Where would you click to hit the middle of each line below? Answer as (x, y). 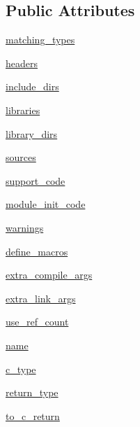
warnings (25, 227)
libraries (23, 110)
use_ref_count (37, 322)
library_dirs (32, 133)
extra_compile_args (49, 275)
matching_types (40, 40)
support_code (36, 180)
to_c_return (33, 415)
